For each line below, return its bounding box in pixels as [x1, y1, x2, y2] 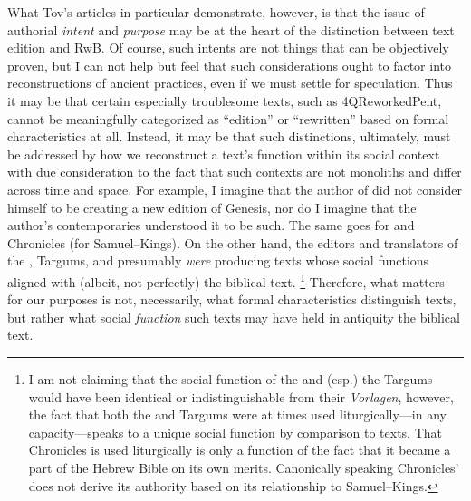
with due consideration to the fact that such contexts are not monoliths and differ [7, 162, 462, 181]
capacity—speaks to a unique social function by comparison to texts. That [28, 422, 442, 441]
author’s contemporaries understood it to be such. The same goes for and [7, 216, 415, 235]
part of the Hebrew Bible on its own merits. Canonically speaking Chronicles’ [28, 458, 459, 477]
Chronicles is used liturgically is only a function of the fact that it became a [28, 440, 451, 459]
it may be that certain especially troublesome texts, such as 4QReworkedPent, [7, 91, 442, 110]
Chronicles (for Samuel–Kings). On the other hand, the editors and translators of [7, 233, 458, 252]
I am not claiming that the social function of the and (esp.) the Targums [28, 369, 433, 388]
